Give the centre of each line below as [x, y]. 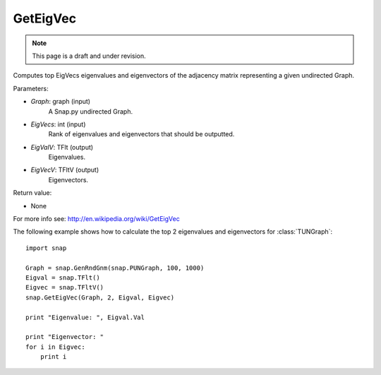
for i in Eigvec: [55, 347]
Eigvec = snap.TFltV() [65, 287]
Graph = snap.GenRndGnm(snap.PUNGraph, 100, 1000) [115, 268]
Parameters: [31, 88]
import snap [46, 248]
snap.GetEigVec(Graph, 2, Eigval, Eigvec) [100, 297]
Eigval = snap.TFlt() [63, 278]
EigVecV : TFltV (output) [65, 170]
